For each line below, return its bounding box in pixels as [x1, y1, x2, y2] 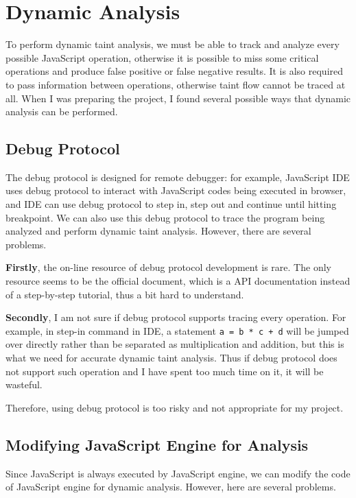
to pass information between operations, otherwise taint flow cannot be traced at [5, 77, 346, 91]
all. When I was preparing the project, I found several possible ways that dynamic [5, 91, 351, 105]
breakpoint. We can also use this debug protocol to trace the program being [5, 210, 325, 224]
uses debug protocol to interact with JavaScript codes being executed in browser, [5, 183, 346, 198]
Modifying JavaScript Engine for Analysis [5, 434, 309, 455]
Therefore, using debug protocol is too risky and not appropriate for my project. [5, 400, 344, 414]
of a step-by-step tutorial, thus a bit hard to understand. [5, 287, 244, 301]
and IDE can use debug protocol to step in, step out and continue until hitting [5, 197, 337, 211]
